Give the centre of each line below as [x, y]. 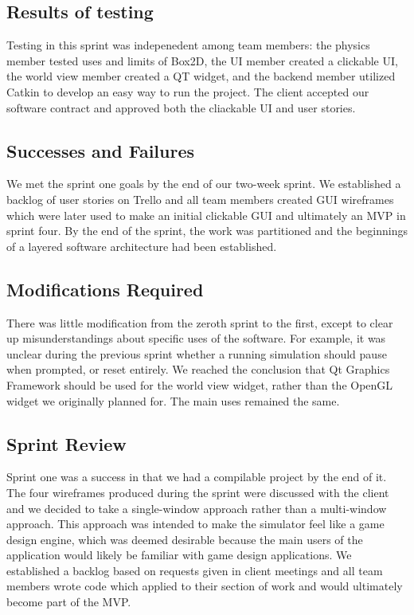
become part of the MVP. [69, 602]
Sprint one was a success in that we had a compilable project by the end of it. [197, 477]
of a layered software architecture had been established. [142, 246]
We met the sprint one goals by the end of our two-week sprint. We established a [204, 184]
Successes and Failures [100, 150]
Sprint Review [66, 443]
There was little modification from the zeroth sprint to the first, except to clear [200, 322]
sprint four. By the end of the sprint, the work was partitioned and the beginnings [207, 231]
